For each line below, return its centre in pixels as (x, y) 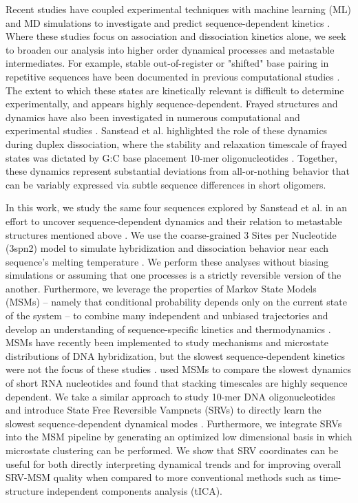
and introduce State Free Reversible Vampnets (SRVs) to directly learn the (164, 410)
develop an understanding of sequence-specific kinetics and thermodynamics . (168, 329)
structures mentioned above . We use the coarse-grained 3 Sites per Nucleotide (171, 234)
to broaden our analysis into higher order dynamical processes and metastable (170, 49)
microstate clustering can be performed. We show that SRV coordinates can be (172, 450)
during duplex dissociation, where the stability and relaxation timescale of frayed (176, 143)
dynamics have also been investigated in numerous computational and (153, 117)
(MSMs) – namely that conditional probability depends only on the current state (176, 302)
